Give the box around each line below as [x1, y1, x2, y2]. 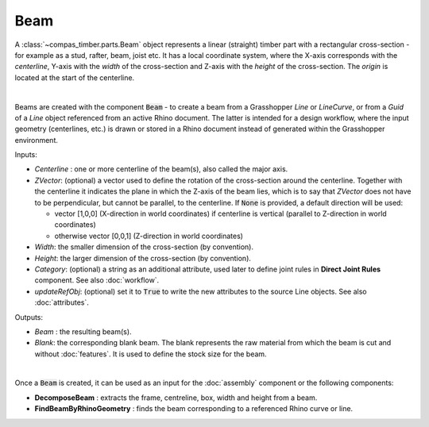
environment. [14, 135, 59, 144]
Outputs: [14, 312, 44, 321]
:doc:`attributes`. [34, 298, 89, 307]
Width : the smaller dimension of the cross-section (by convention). [34, 242, 254, 252]
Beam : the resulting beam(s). [34, 326, 132, 337]
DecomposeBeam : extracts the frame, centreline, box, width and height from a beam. [34, 393, 318, 402]
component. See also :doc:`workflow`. [34, 275, 160, 285]
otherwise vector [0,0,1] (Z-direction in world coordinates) [54, 231, 244, 240]
